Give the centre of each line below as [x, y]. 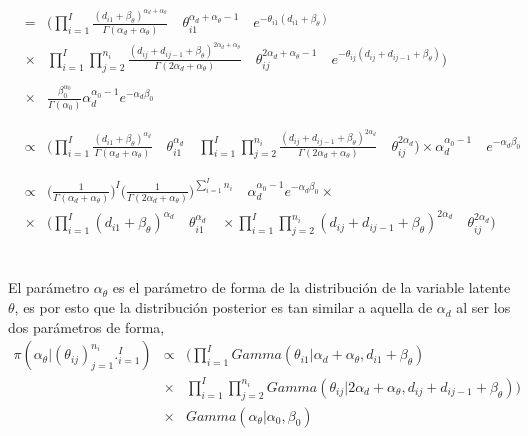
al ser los [483, 307]
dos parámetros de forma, [86, 326]
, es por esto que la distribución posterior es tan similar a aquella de [223, 307]
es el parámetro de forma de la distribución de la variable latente [311, 287]
